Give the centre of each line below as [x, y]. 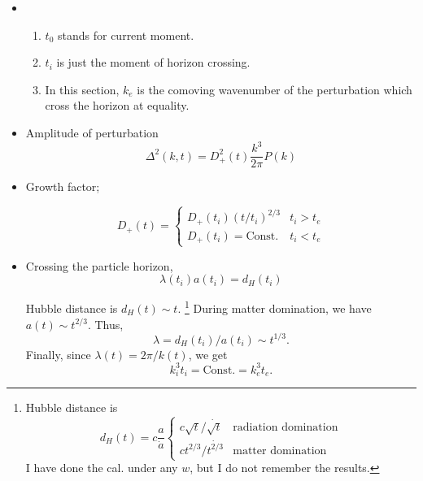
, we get [208, 354]
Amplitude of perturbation [92, 132]
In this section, [82, 89]
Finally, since [58, 354]
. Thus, [105, 324]
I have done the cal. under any [102, 468]
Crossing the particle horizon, [99, 265]
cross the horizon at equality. [117, 105]
